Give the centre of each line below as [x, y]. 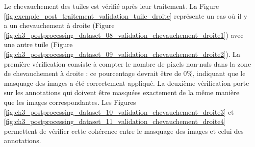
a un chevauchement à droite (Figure [59, 25]
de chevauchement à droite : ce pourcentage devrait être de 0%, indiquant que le [125, 73]
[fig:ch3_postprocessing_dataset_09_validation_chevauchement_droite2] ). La [122, 54]
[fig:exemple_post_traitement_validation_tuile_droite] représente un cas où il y [126, 15]
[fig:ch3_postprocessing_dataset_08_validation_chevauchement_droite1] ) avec [124, 35]
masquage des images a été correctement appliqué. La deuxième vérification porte [127, 83]
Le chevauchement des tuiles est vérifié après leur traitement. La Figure [112, 6]
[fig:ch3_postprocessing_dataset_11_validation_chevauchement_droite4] [115, 121]
